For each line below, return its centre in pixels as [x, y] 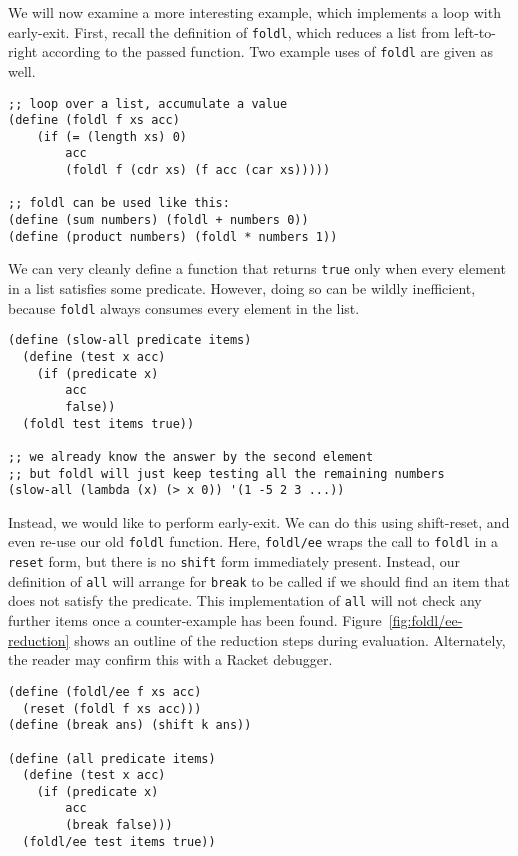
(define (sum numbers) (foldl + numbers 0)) [158, 220]
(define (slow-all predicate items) [130, 340]
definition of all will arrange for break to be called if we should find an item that [259, 580]
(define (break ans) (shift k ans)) [130, 725]
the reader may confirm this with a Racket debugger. [170, 659]
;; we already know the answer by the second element [191, 456]
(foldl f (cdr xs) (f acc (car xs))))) [198, 170]
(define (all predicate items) [112, 758]
